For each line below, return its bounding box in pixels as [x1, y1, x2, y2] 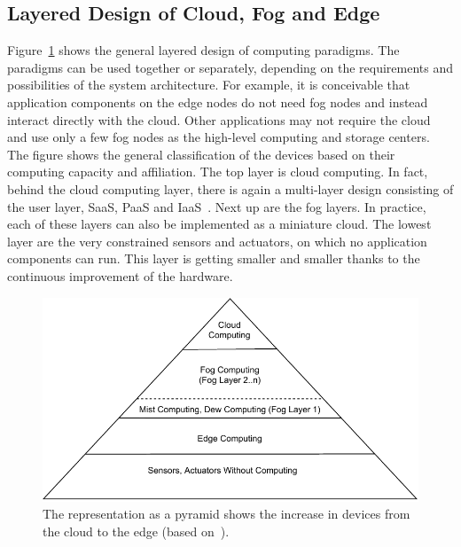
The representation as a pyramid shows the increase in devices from [43, 504, 410, 523]
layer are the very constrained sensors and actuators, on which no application [7, 231, 427, 250]
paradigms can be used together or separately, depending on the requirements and [7, 58, 454, 76]
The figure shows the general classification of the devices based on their [7, 145, 395, 163]
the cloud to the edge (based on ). [43, 521, 230, 540]
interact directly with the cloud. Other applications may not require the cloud [7, 110, 431, 129]
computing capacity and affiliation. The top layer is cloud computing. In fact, [7, 162, 428, 181]
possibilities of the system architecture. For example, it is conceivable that [7, 75, 410, 94]
